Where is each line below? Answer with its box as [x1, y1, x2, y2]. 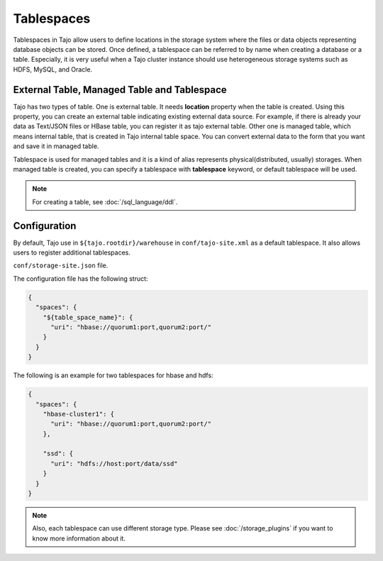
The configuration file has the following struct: [13, 274, 148, 283]
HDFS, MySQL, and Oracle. [13, 65, 92, 74]
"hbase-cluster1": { [43, 410, 115, 418]
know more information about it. [32, 534, 126, 543]
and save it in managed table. [13, 142, 99, 150]
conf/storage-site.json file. [13, 261, 109, 270]
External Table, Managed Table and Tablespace [13, 84, 227, 96]
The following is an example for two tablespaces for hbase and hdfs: [13, 371, 213, 379]
